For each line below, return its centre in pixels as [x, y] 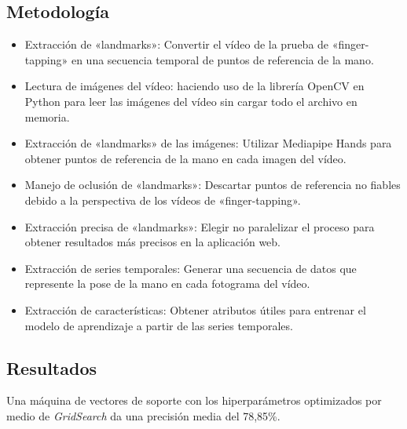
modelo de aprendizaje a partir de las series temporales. [159, 325]
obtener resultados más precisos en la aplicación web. [152, 242]
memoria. [47, 116]
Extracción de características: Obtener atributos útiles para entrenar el [195, 309]
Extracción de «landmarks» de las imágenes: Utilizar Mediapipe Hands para [208, 143]
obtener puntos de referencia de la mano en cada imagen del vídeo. [185, 158]
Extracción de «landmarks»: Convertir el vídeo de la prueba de [177, 44]
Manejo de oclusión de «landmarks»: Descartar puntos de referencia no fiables [213, 185]
